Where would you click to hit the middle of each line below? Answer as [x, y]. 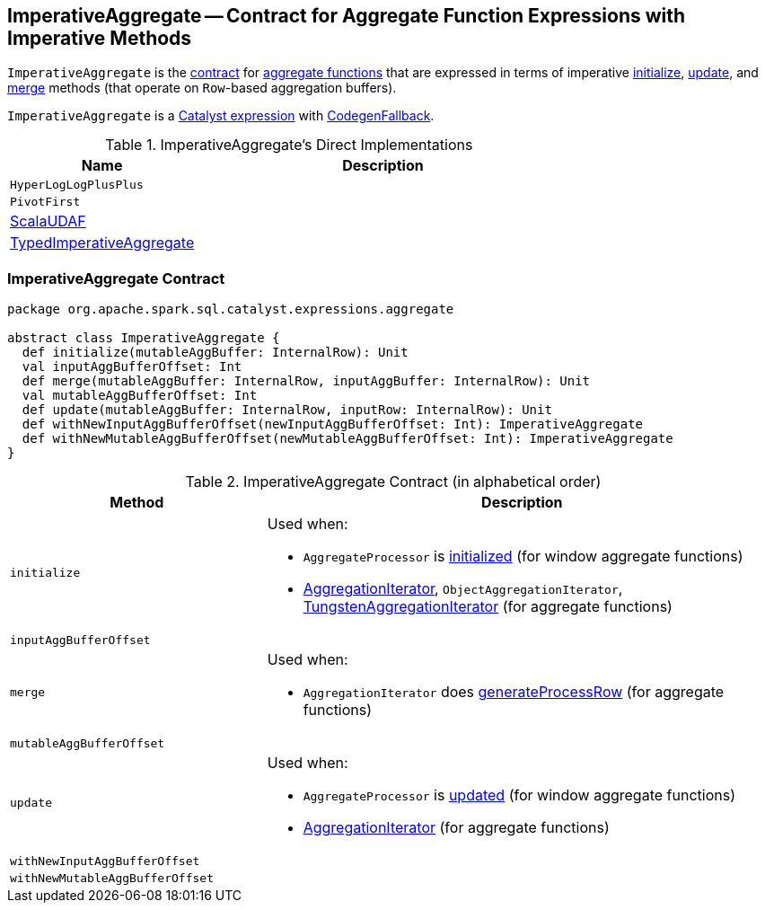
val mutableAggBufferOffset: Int [140, 396]
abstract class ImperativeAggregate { [144, 338]
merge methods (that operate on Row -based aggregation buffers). [202, 88]
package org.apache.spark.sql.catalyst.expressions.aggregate [231, 309]
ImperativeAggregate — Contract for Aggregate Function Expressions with [347, 16]
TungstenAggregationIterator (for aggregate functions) [488, 607]
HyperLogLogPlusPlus [77, 185]
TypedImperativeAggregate [102, 243]
